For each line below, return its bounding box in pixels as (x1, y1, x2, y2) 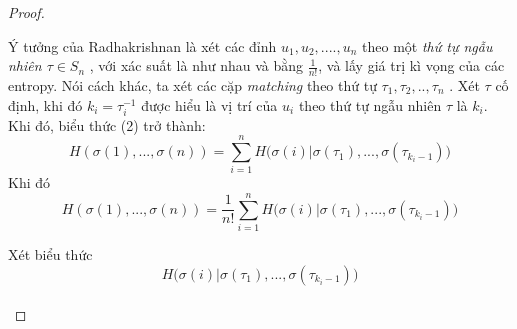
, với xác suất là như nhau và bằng (89, 55, 303, 76)
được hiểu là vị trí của (141, 94, 278, 115)
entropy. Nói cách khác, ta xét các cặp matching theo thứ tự (8, 75, 377, 96)
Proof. (8, 2, 45, 22)
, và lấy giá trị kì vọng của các (318, 55, 505, 76)
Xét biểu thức (8, 244, 93, 265)
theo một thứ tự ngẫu (362, 35, 493, 56)
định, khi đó (8, 94, 83, 115)
